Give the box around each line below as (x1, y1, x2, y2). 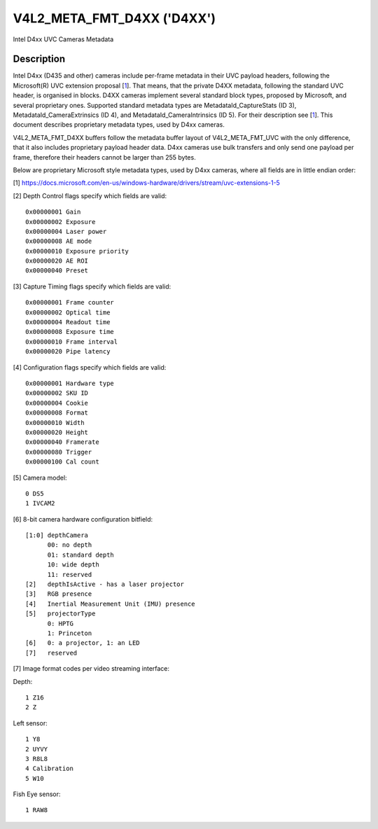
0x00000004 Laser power (25, 228, 107, 235)
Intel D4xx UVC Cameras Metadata (13, 35, 114, 43)
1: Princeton (47, 629, 92, 637)
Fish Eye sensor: (13, 790, 61, 798)
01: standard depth (47, 550, 115, 559)
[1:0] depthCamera (25, 531, 89, 539)
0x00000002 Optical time (25, 308, 111, 316)
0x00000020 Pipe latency (25, 347, 111, 356)
